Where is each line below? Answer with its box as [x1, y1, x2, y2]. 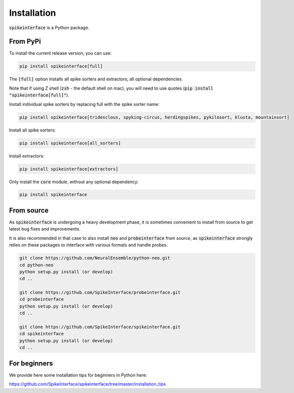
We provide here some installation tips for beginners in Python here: [9, 372, 147, 378]
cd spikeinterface [19, 331, 64, 337]
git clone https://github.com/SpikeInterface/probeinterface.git [19, 290, 181, 295]
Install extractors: [9, 153, 44, 159]
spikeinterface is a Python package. [9, 25, 90, 31]
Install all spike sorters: [9, 127, 56, 133]
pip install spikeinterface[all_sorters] [19, 140, 121, 146]
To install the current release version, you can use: [9, 50, 112, 56]
